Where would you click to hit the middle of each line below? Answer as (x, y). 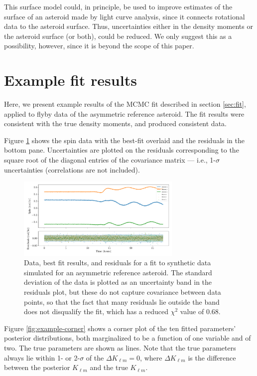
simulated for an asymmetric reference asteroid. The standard (118, 272)
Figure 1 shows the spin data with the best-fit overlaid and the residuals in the (125, 140)
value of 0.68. (200, 311)
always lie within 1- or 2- (42, 357)
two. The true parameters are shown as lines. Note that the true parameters (120, 347)
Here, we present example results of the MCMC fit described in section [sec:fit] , (125, 104)
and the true (109, 367)
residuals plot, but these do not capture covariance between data (123, 292)
